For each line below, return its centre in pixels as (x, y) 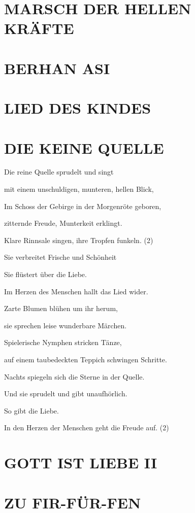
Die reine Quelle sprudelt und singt (59, 172)
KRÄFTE (39, 28)
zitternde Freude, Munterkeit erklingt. (63, 223)
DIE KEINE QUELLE (84, 147)
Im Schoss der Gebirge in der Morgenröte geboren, (83, 206)
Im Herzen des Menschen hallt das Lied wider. (76, 291)
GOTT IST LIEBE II (81, 463)
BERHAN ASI (57, 68)
